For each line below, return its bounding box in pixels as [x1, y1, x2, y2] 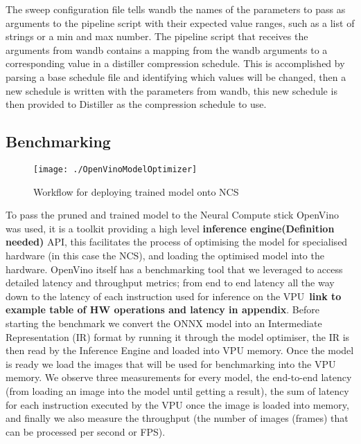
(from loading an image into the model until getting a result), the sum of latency [6, 383, 349, 398]
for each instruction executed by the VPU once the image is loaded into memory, [6, 397, 349, 411]
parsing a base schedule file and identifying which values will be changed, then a [6, 69, 346, 84]
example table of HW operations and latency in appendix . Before [6, 302, 319, 317]
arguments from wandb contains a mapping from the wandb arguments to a [6, 42, 328, 57]
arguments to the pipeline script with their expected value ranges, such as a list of [6, 15, 355, 30]
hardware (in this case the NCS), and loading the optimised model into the [6, 248, 324, 262]
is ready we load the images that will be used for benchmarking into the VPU [6, 356, 336, 371]
